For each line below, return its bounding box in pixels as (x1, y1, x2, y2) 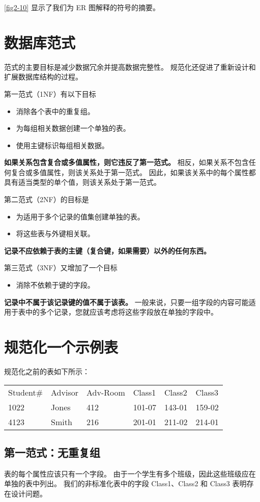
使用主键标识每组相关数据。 (16, 140, 109, 150)
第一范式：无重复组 (4, 444, 100, 460)
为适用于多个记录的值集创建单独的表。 (16, 211, 145, 221)
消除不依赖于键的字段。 (16, 280, 95, 290)
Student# (8, 386, 43, 398)
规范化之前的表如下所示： (4, 366, 90, 376)
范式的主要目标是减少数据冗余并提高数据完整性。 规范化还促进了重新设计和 (4, 61, 256, 72)
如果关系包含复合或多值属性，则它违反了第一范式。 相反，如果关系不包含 (4, 157, 249, 168)
